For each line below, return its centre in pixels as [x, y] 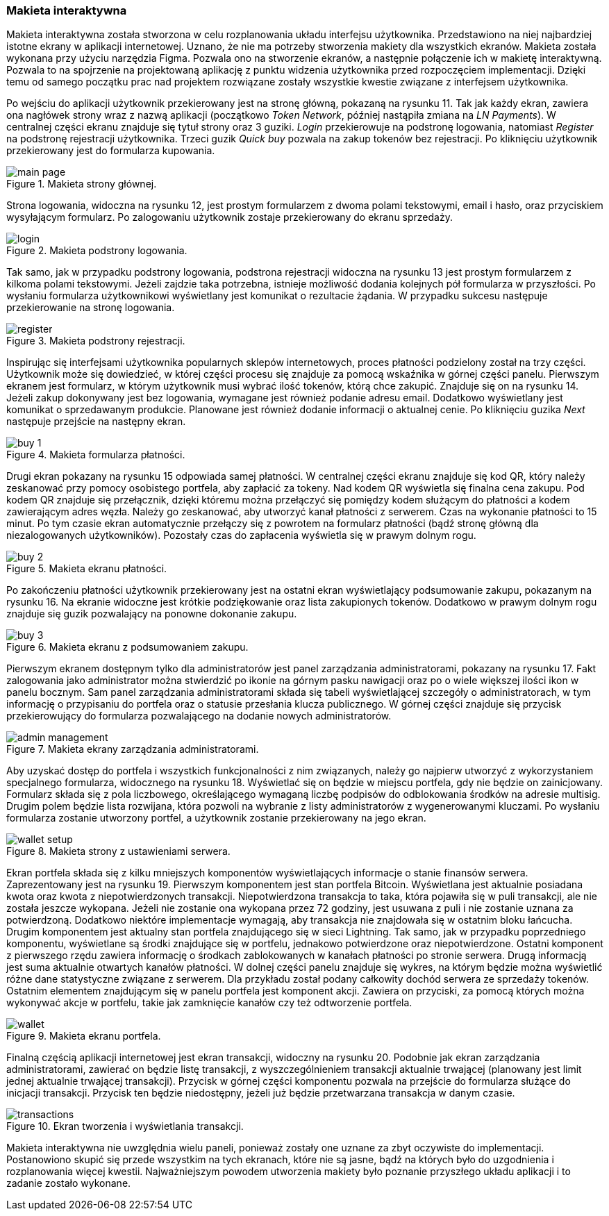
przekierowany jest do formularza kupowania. [111, 151]
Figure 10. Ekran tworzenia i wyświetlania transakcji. [125, 1126]
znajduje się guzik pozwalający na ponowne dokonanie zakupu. [152, 614]
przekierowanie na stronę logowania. [91, 308]
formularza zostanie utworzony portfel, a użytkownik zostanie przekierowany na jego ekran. [216, 818]
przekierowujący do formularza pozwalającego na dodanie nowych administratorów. [199, 716]
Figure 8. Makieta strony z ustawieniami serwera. [118, 851]
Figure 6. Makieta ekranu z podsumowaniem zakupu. [127, 647]
